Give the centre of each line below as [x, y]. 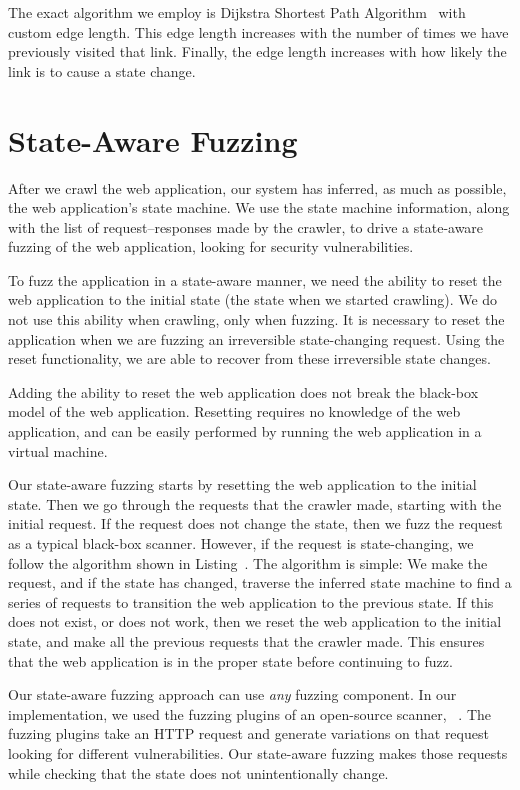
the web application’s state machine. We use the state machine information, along [259, 207]
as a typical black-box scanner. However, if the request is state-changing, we [241, 543]
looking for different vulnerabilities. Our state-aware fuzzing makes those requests [258, 752]
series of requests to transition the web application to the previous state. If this [251, 601]
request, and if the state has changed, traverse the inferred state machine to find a [260, 582]
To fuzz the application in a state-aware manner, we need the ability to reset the [255, 279]
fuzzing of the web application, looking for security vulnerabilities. [211, 246]
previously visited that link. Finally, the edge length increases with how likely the [257, 51]
